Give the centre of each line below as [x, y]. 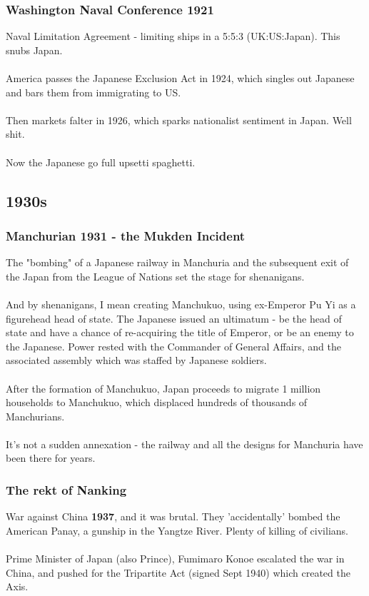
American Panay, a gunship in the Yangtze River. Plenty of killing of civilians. [177, 530]
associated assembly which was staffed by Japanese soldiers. [136, 360]
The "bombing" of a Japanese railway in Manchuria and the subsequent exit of [177, 262]
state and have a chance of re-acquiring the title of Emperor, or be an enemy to [180, 332]
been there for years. [51, 458]
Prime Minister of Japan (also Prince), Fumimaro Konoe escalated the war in [175, 559]
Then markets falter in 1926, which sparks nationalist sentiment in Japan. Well [179, 120]
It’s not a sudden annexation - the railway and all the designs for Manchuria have [184, 444]
